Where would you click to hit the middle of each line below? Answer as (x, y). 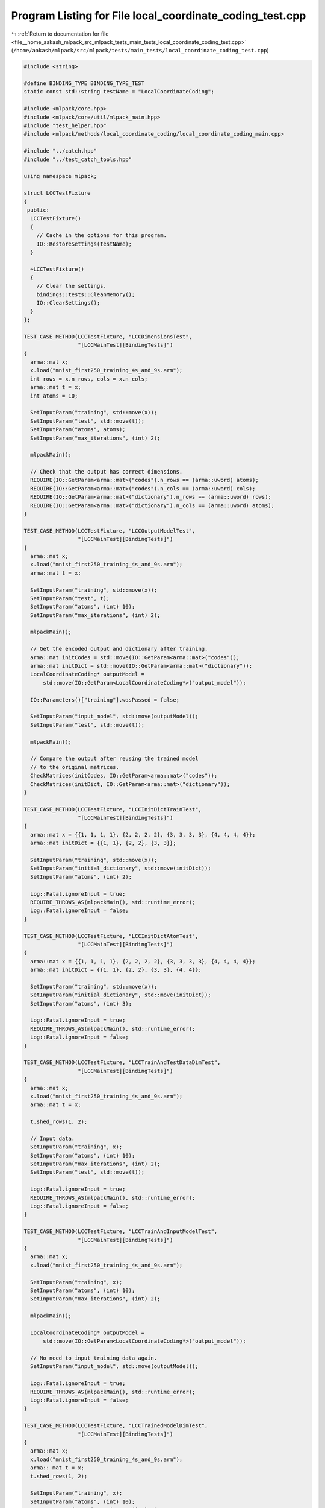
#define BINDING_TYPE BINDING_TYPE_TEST (84, 84)
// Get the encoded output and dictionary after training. (119, 649)
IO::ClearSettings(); (68, 303)
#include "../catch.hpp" (60, 151)
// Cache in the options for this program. (101, 236)
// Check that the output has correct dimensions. (107, 472)
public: (39, 210)
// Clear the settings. (71, 286)
